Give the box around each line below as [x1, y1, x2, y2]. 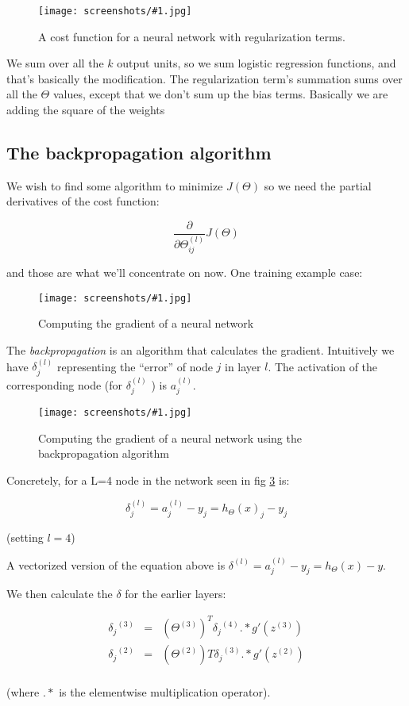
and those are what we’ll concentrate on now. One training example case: [6, 264, 363, 281]
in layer [224, 358, 261, 374]
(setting [6, 529, 44, 546]
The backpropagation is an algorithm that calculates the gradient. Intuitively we [6, 342, 395, 358]
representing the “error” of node [56, 358, 213, 374]
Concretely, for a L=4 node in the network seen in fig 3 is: [6, 471, 290, 488]
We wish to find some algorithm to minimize [6, 177, 223, 194]
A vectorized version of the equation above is [6, 556, 226, 573]
